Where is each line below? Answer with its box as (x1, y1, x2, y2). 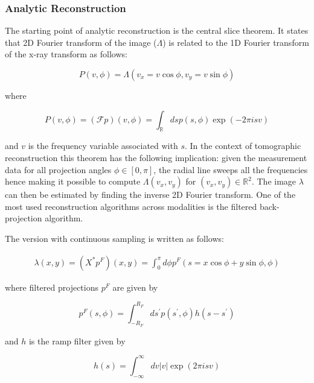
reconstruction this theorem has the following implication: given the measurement (5, 151, 307, 163)
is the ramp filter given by (28, 334, 126, 347)
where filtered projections (5, 280, 98, 293)
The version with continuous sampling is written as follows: (5, 232, 224, 244)
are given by (112, 280, 158, 293)
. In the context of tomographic (184, 139, 301, 152)
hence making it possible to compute (5, 175, 141, 188)
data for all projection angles (5, 163, 112, 176)
